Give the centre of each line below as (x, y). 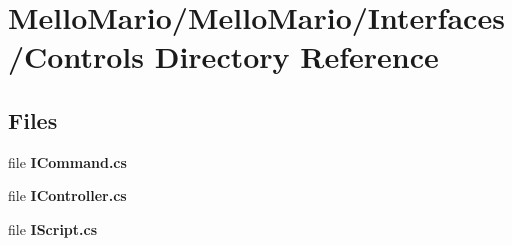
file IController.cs (67, 195)
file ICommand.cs (67, 161)
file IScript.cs (53, 228)
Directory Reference (296, 56)
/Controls (76, 56)
